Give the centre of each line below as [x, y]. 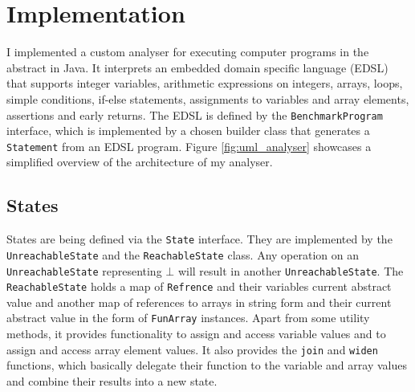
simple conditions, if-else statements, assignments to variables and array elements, [208, 98]
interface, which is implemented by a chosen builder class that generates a [188, 131]
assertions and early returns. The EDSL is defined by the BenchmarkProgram [195, 114]
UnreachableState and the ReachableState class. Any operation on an [183, 254]
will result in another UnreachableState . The [291, 270]
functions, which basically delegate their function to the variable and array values [207, 365]
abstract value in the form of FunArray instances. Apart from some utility [188, 318]
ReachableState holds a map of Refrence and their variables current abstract [199, 286]
